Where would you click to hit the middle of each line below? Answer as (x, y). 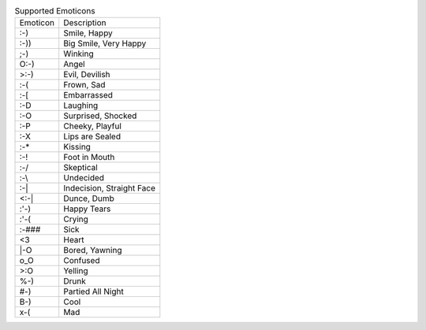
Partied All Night (93, 291)
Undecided (84, 178)
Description (85, 23)
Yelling (76, 271)
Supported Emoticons (55, 11)
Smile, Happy (88, 33)
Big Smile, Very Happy (105, 43)
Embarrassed (88, 95)
